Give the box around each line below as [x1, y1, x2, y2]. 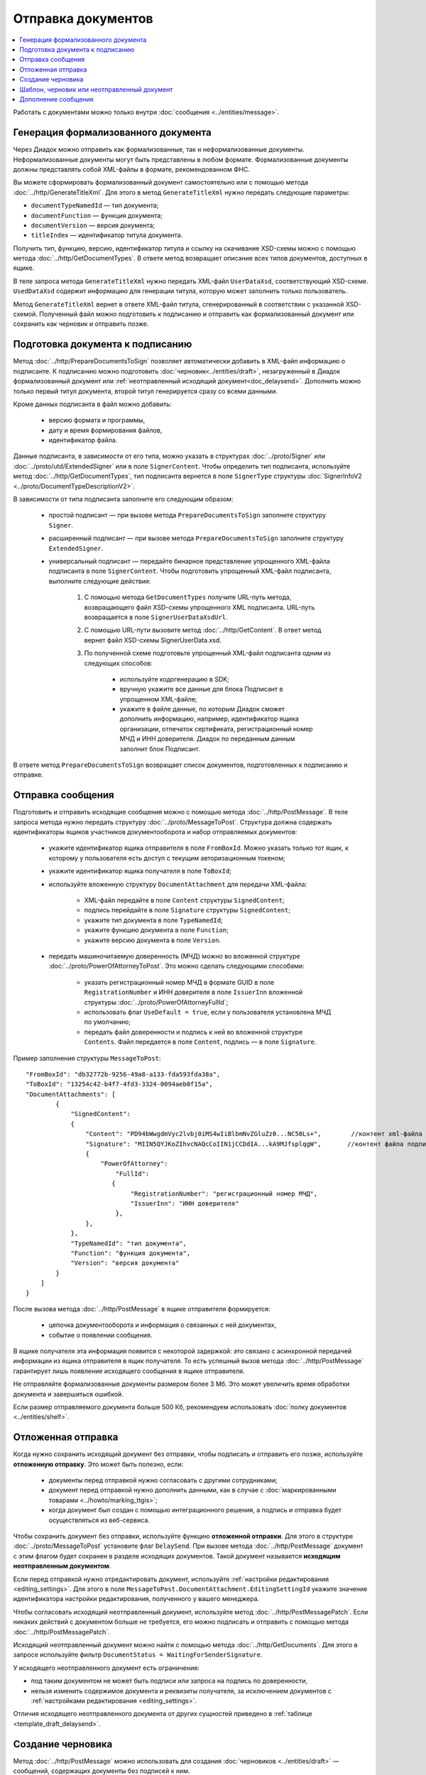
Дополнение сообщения [19, 94, 94, 103]
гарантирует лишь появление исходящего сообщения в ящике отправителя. [13, 1367, 245, 1375]
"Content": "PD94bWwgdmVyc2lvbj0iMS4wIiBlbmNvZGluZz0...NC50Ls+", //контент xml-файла [85, 1130, 422, 1138]
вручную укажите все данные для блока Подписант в [119, 685, 283, 694]
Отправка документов [13, 11, 154, 26]
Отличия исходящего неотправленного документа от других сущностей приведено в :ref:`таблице [13, 1710, 312, 1718]
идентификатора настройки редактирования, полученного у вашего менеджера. [13, 1595, 260, 1603]
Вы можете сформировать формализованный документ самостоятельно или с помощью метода [13, 178, 309, 187]
